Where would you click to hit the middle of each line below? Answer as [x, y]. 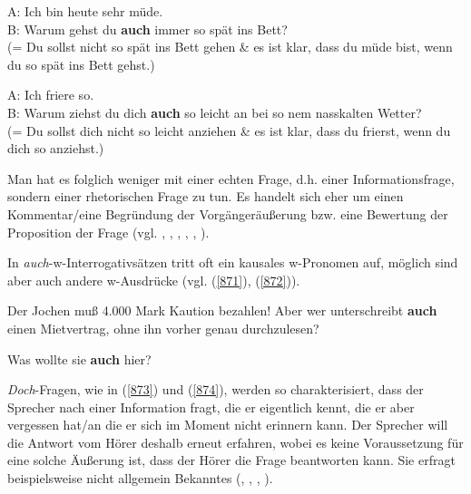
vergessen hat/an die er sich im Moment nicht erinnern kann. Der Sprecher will [228, 425]
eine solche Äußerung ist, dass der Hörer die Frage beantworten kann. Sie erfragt [231, 460]
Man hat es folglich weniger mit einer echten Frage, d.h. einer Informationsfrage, [231, 178]
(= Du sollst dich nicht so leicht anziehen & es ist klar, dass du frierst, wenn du [229, 130]
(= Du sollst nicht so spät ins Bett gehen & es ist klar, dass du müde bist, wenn [230, 47]
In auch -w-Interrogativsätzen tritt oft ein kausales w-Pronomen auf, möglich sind [233, 262]
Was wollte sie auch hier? [79, 358]
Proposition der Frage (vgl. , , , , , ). [108, 232]
